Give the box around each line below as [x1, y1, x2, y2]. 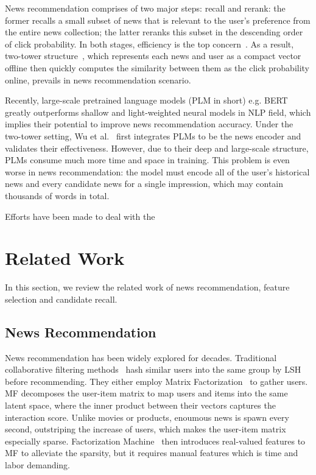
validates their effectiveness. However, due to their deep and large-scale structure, [5, 141, 309, 154]
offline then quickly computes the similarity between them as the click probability [5, 61, 310, 74]
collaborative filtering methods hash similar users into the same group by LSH [5, 363, 301, 376]
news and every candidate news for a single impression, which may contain [5, 177, 284, 190]
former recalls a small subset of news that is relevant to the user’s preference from [5, 13, 311, 26]
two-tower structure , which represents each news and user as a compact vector [5, 49, 301, 62]
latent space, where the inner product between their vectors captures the [5, 398, 276, 411]
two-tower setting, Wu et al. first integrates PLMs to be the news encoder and [5, 129, 301, 142]
